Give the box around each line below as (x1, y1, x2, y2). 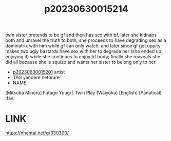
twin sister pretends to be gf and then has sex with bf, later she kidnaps (5, 32, 157, 38)
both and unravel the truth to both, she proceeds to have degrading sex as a (5, 37, 166, 43)
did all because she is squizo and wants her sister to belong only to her (5, 59, 156, 65)
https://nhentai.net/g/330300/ (5, 130, 69, 136)
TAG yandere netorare (12, 75, 60, 81)
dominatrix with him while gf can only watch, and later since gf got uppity (5, 43, 161, 49)
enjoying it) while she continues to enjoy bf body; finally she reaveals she (5, 54, 161, 60)
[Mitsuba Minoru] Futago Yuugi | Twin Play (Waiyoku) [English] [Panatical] (5, 90, 162, 96)
